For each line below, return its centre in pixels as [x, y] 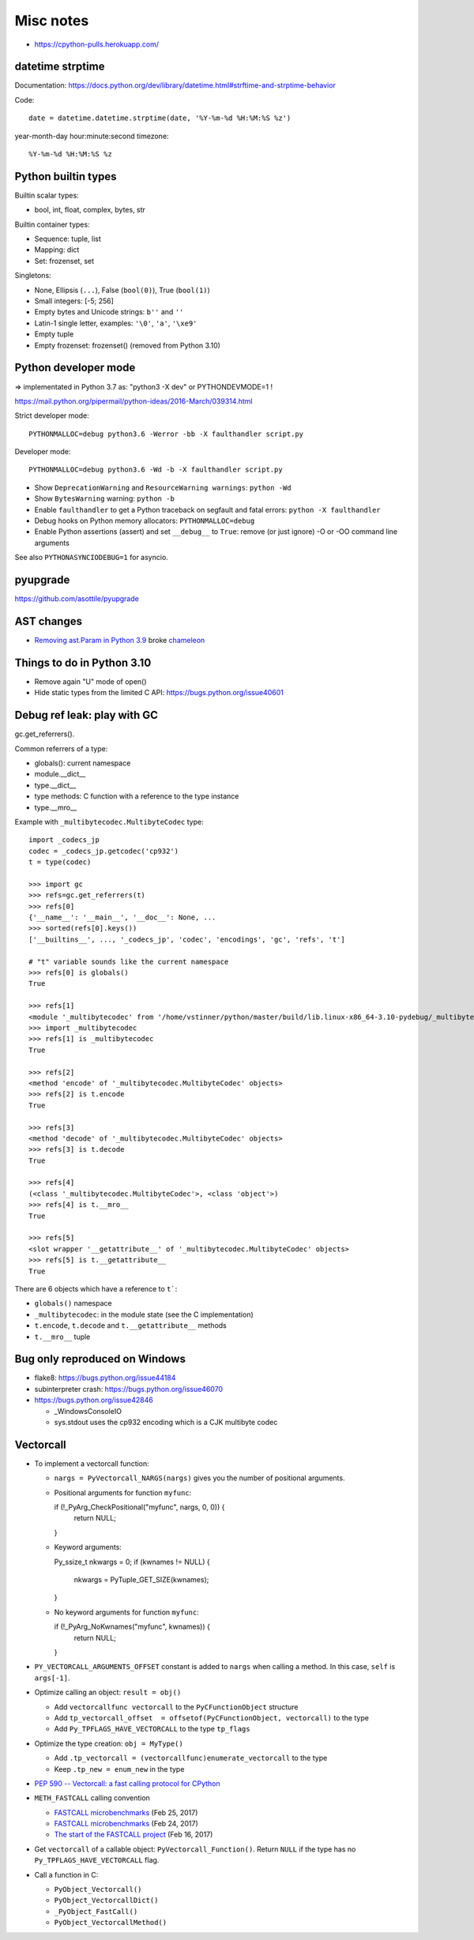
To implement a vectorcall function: [92, 1463]
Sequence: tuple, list [68, 239]
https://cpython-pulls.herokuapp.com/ [97, 44]
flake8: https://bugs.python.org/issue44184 [105, 1378]
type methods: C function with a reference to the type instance [137, 796]
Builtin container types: [52, 224]
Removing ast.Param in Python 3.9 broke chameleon [120, 641]
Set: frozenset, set [64, 261]
